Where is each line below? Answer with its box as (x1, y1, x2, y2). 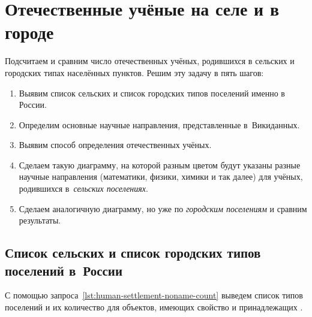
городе (5, 20, 54, 44)
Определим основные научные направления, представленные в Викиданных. (19, 118, 300, 131)
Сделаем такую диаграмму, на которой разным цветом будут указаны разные (19, 158, 301, 171)
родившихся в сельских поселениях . (19, 182, 148, 195)
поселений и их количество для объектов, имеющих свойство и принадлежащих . (5, 301, 303, 313)
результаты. (19, 214, 61, 227)
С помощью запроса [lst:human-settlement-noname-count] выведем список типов (5, 289, 303, 301)
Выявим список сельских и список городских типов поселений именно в (19, 86, 285, 99)
